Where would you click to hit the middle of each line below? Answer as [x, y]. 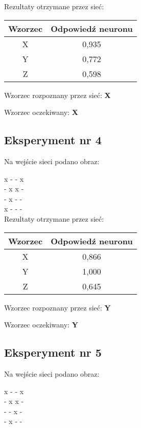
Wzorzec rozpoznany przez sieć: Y [57, 307]
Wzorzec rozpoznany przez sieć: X [57, 95]
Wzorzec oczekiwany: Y [41, 325]
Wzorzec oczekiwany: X [41, 112]
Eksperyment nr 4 [53, 140]
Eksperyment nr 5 [53, 352]
